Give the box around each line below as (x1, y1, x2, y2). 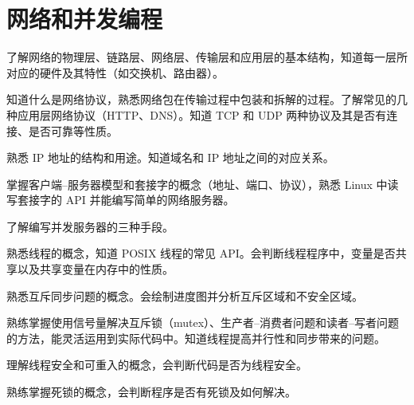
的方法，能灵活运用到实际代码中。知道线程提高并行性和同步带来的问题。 (6, 329, 385, 346)
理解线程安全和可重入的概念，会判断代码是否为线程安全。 (6, 356, 307, 373)
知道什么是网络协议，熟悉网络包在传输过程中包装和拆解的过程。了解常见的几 (6, 91, 408, 108)
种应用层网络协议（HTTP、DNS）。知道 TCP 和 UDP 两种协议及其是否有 (6, 106, 387, 123)
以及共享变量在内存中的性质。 (17, 261, 174, 277)
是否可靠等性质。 (28, 122, 118, 139)
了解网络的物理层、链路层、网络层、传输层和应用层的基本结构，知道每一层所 (6, 49, 408, 65)
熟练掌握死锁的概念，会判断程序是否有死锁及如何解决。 (6, 383, 296, 400)
